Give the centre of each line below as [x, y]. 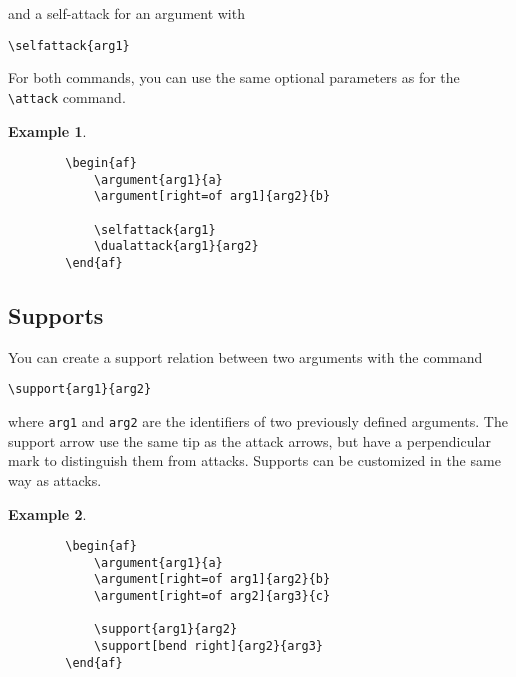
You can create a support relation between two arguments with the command [245, 356]
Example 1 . [47, 130]
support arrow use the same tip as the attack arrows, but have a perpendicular [249, 440]
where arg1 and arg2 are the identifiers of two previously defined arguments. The [258, 421]
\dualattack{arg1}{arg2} [176, 246]
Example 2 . [47, 513]
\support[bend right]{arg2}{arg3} [208, 646]
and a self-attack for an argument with [126, 13]
